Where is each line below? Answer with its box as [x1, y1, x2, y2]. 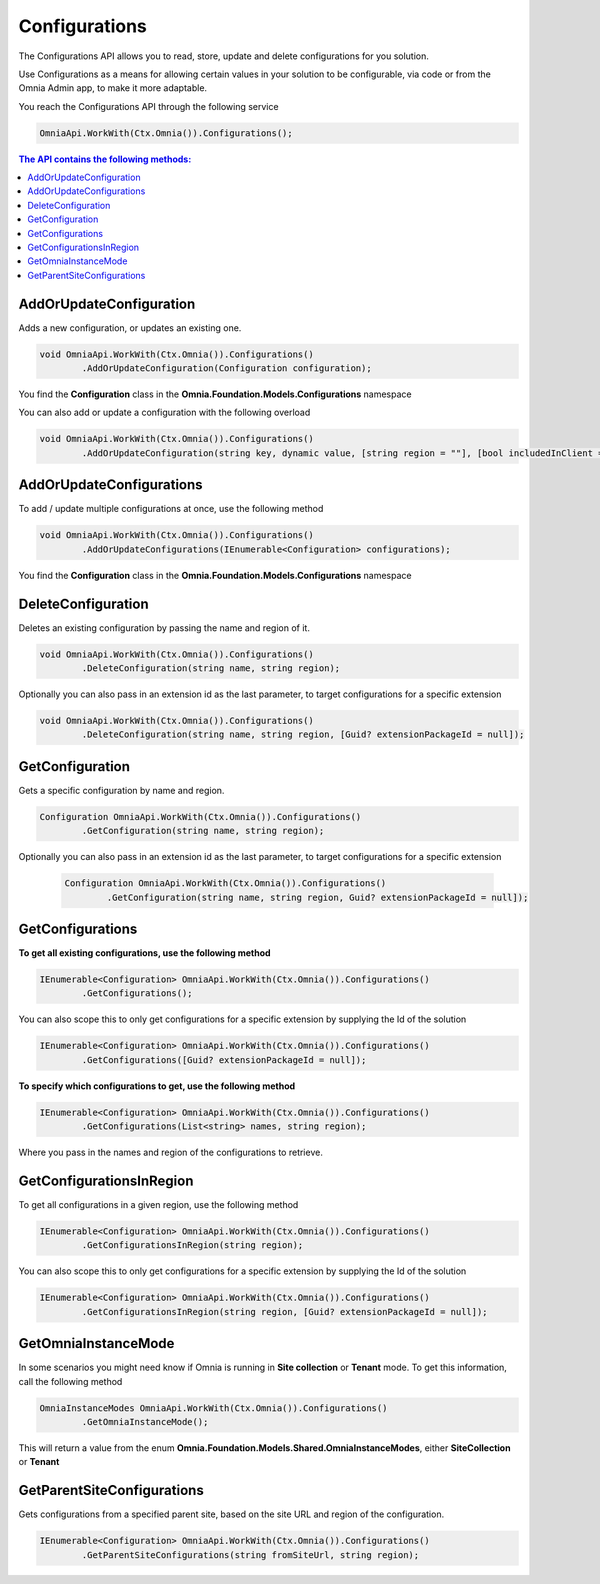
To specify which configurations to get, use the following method [18, 1080, 296, 1092]
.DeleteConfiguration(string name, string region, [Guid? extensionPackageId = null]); [81, 729, 525, 740]
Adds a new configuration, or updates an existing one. [18, 321, 242, 334]
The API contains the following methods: [18, 153, 192, 165]
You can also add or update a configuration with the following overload [18, 406, 311, 419]
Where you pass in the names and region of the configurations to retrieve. [18, 1146, 324, 1159]
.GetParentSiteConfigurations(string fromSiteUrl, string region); [81, 1549, 420, 1560]
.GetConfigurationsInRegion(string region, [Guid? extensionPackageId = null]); [81, 1306, 489, 1317]
